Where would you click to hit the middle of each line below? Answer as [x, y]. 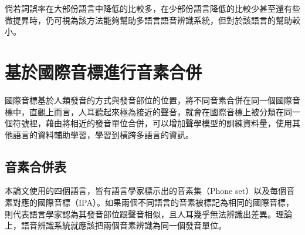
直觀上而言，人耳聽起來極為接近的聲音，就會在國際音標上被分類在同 [160, 111]
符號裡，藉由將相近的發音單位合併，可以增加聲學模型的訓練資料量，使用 [152, 123]
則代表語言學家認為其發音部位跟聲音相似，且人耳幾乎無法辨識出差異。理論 [148, 214]
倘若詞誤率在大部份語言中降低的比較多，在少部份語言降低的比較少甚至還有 [148, 8]
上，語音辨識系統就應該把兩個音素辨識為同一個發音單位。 [116, 225]
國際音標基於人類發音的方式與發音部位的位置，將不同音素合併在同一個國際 [148, 100]
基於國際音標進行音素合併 [104, 71]
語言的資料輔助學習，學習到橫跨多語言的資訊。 [103, 134]
